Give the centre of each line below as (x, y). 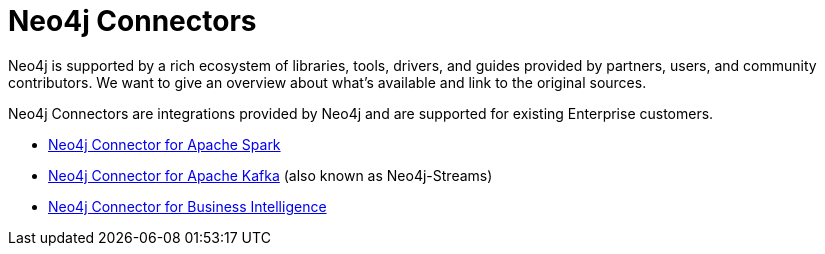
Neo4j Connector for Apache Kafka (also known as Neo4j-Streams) (270, 175)
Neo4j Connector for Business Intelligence (187, 206)
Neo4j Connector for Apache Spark (164, 144)
